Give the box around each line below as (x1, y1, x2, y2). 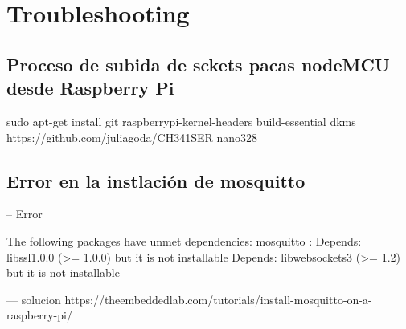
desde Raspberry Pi (6, 75, 174, 100)
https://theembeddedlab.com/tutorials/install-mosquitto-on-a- (64, 290, 372, 307)
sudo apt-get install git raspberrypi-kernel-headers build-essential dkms (6, 112, 356, 129)
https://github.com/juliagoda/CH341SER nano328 (6, 128, 258, 145)
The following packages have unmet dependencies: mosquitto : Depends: (6, 232, 362, 249)
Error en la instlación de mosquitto (6, 168, 306, 193)
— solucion (6, 290, 61, 307)
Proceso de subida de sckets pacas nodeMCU (6, 51, 390, 76)
